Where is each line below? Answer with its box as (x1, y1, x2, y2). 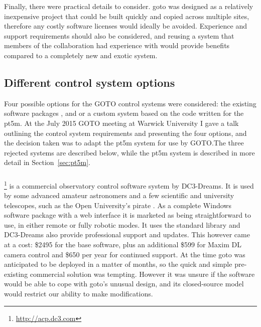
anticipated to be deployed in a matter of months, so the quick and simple (4, 259, 232, 269)
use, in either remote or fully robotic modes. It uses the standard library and (4, 219, 240, 230)
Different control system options (4, 74, 175, 90)
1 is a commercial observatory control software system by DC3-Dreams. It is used (4, 179, 254, 191)
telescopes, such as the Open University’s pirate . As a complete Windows (4, 200, 231, 210)
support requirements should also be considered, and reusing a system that (4, 30, 234, 41)
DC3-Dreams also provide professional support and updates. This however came (4, 229, 250, 240)
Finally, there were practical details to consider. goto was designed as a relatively (4, 1, 253, 11)
